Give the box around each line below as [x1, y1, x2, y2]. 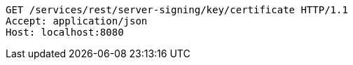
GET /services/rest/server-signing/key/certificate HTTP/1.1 [6, 4, 348, 15]
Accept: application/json [6, 15, 148, 27]
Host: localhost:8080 [6, 27, 124, 38]
